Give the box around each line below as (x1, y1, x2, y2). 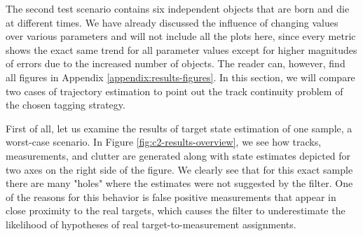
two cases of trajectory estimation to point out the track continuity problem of (6, 83, 343, 98)
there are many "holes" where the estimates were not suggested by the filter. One (6, 176, 353, 190)
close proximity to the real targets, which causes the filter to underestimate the (6, 203, 345, 218)
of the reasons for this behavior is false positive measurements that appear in (6, 189, 336, 204)
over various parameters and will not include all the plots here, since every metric (6, 29, 356, 43)
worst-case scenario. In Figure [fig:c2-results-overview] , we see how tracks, (6, 134, 322, 149)
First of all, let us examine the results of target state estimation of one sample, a (6, 120, 352, 135)
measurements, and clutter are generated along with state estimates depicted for (6, 148, 351, 162)
